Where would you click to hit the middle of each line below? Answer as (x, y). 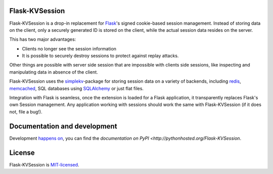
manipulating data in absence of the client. (54, 72)
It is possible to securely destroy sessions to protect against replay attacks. (100, 56)
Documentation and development (63, 126)
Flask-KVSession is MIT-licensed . (44, 164)
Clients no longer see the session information (69, 48)
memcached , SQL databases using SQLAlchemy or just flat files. (77, 88)
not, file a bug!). (26, 111)
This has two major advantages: (43, 39)
